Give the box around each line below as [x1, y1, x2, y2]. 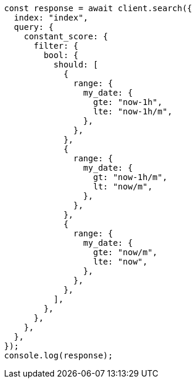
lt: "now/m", [93, 182, 153, 191]
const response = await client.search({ [4, 4, 192, 13]
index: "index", [13, 13, 89, 22]
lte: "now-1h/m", [93, 107, 173, 116]
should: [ [53, 60, 99, 69]
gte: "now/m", [93, 248, 158, 257]
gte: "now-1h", [93, 97, 163, 107]
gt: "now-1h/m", [93, 172, 168, 182]
